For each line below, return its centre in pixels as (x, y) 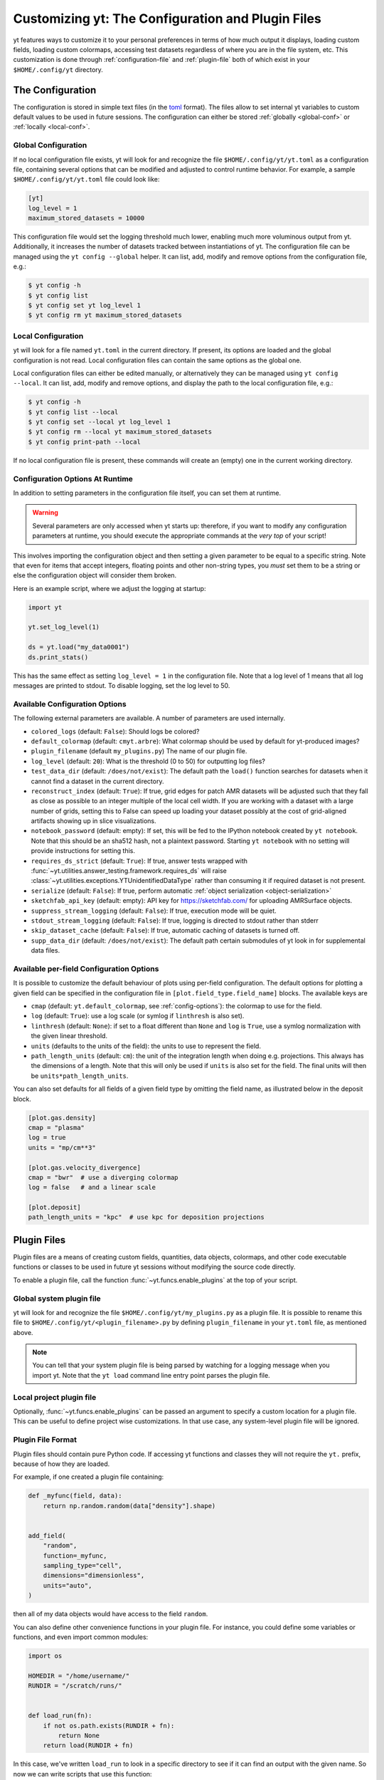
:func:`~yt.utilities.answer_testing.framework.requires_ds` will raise (129, 871)
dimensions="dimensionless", (94, 1576)
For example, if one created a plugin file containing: (89, 1477)
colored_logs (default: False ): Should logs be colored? (115, 731)
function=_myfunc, (75, 1555)
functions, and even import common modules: (81, 1637)
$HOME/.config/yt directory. (58, 69)
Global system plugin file (57, 1298)
